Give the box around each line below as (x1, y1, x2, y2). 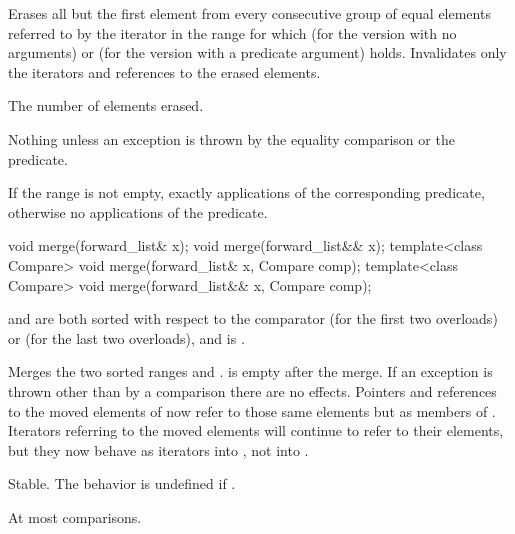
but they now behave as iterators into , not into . (8, 439, 309, 460)
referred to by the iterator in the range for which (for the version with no (8, 22, 457, 43)
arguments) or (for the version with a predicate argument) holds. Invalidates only (8, 42, 507, 63)
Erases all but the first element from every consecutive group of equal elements (8, 3, 491, 23)
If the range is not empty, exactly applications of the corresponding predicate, (8, 182, 485, 203)
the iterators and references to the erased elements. (8, 61, 321, 82)
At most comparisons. (8, 506, 142, 527)
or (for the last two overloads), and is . (8, 327, 245, 348)
